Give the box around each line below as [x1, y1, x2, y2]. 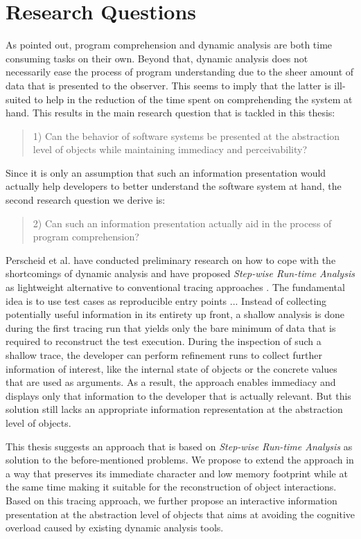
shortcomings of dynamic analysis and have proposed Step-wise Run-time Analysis [6, 266, 355, 281]
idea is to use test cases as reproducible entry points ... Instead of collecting [6, 293, 327, 308]
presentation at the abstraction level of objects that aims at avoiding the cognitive [6, 506, 355, 521]
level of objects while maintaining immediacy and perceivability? [33, 142, 308, 157]
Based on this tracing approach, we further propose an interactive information [6, 493, 337, 507]
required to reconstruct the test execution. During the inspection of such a [6, 334, 322, 348]
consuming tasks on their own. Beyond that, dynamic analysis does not [6, 51, 308, 65]
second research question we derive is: [6, 193, 166, 207]
